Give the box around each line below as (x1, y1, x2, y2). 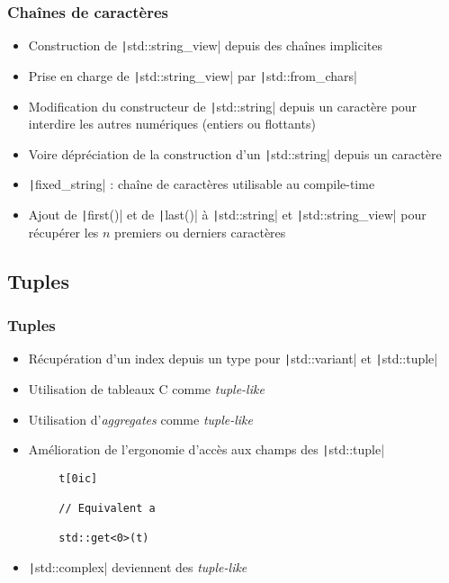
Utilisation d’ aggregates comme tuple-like (28, 409, 253, 428)
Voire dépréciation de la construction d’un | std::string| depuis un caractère (28, 144, 442, 163)
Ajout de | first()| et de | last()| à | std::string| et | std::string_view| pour (28, 205, 427, 224)
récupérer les (28, 222, 99, 241)
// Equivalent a (58, 502, 156, 516)
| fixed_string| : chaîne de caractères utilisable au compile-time (28, 175, 375, 193)
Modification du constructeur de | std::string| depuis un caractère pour (28, 96, 418, 115)
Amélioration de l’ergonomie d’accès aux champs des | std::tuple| (28, 440, 385, 459)
